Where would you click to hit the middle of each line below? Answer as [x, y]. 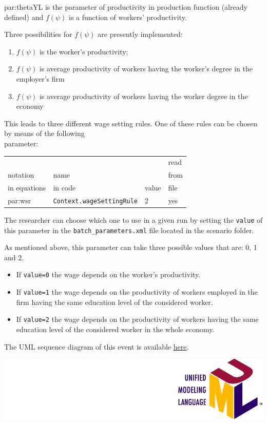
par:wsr [20, 200]
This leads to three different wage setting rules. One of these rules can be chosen [131, 123]
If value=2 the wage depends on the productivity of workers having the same [137, 319]
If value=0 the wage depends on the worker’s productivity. [108, 274]
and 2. [14, 257]
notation [21, 175]
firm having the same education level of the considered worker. [115, 302]
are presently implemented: [140, 34]
